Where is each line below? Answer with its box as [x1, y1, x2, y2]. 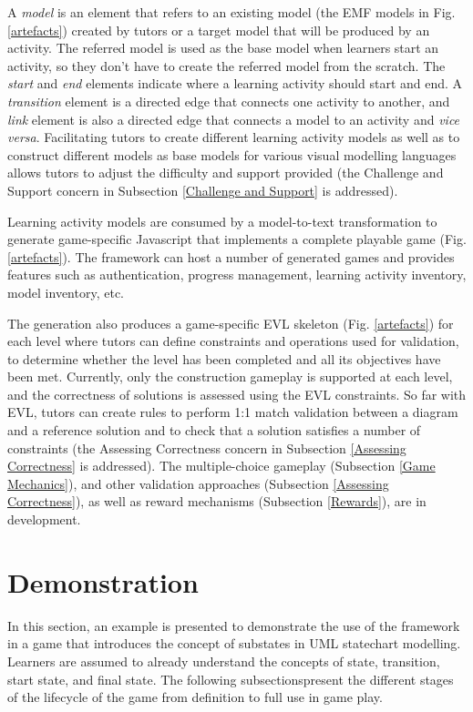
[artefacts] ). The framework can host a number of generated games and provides [7, 247, 455, 266]
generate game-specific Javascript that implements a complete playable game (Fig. [7, 229, 467, 249]
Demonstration [7, 563, 199, 600]
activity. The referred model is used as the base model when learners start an [7, 38, 439, 57]
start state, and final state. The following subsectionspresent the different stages [7, 669, 454, 688]
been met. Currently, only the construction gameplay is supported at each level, [7, 367, 453, 386]
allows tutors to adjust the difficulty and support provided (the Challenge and [7, 163, 444, 182]
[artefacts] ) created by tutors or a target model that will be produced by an [7, 20, 430, 39]
